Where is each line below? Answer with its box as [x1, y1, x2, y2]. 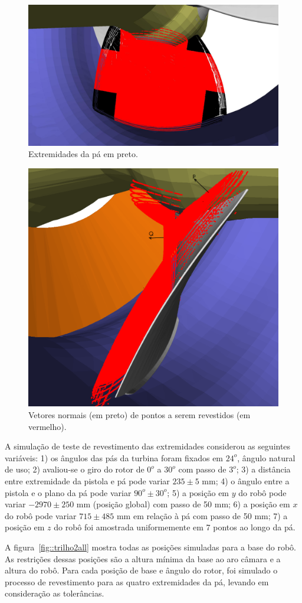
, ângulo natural [237, 451, 296, 464]
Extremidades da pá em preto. [28, 148, 138, 160]
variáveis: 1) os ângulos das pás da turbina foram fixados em [5, 451, 224, 464]
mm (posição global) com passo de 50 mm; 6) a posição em [76, 498, 290, 510]
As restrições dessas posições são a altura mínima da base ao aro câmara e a [5, 552, 281, 565]
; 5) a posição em [167, 486, 229, 498]
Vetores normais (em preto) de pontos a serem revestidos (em [28, 408, 251, 421]
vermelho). [28, 420, 67, 432]
